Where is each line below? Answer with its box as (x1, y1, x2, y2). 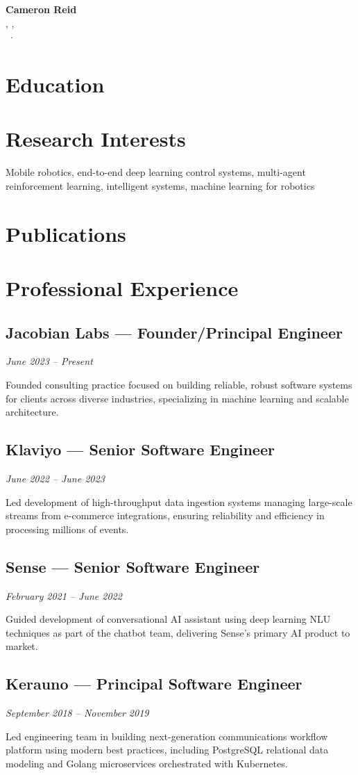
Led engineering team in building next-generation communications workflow (6, 728, 328, 743)
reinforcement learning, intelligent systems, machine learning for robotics (6, 178, 315, 193)
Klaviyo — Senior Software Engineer (6, 439, 275, 460)
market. (6, 639, 38, 653)
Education (6, 70, 105, 98)
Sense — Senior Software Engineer (6, 555, 260, 577)
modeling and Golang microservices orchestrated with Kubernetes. (6, 756, 288, 770)
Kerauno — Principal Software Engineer (6, 673, 302, 694)
